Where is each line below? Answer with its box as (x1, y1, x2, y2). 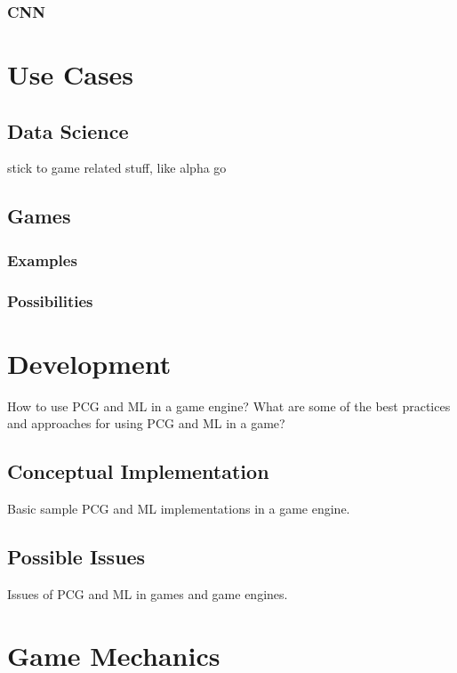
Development (7, 345, 172, 381)
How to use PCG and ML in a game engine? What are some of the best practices (7, 396, 451, 415)
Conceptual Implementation (7, 458, 269, 485)
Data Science (7, 117, 129, 144)
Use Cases (7, 56, 134, 93)
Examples (7, 248, 77, 271)
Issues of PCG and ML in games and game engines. (7, 584, 288, 603)
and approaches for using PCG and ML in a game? (7, 414, 285, 433)
